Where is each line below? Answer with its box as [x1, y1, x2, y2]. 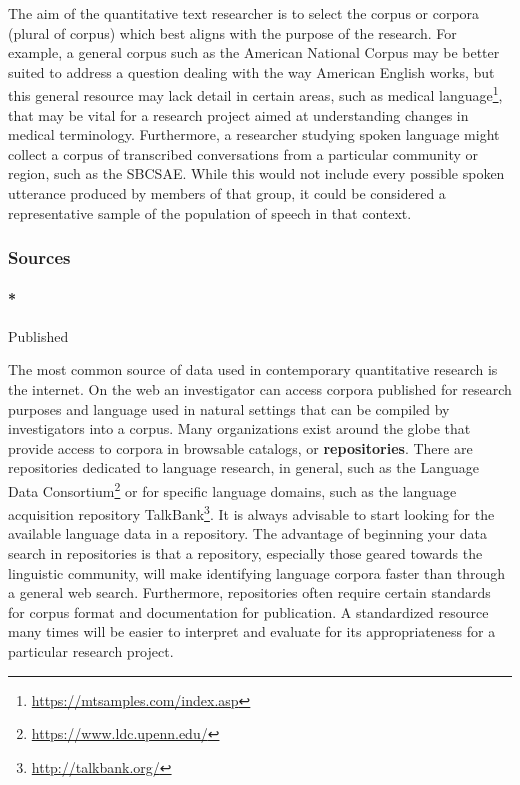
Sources [8, 245, 71, 270]
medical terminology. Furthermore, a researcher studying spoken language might [8, 124, 500, 145]
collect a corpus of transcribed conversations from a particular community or [8, 143, 479, 164]
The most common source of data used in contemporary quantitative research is [8, 359, 498, 380]
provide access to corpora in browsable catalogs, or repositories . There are [8, 437, 473, 458]
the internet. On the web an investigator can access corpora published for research [8, 379, 512, 400]
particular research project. [8, 641, 174, 662]
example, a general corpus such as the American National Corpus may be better [8, 42, 500, 63]
